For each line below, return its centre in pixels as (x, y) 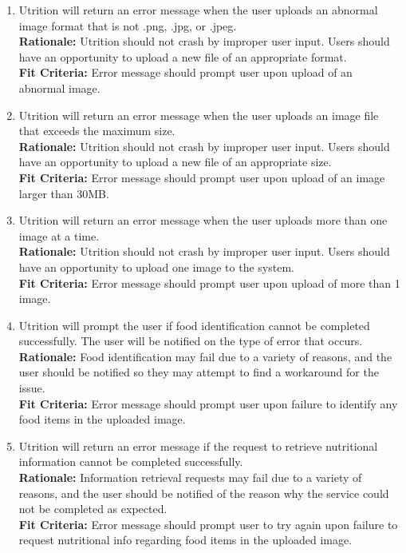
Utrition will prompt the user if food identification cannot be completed (194, 325)
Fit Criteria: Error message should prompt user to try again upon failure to (208, 524)
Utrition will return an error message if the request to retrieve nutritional (198, 446)
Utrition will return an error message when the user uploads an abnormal (198, 10)
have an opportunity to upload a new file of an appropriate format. (183, 56)
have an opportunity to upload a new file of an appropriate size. (175, 162)
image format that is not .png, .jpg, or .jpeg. (128, 25)
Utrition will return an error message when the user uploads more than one (203, 220)
